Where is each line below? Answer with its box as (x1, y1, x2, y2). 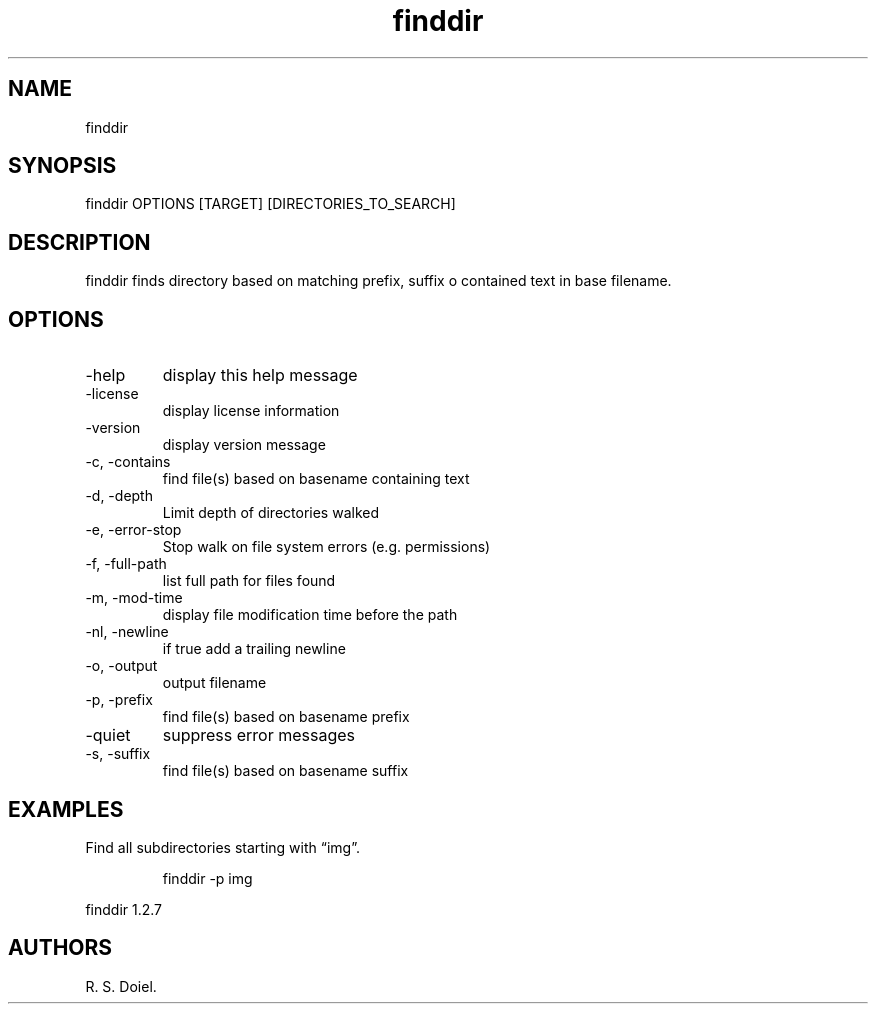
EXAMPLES (8, 796, 124, 822)
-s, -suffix (85, 745, 151, 763)
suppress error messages (162, 725, 356, 746)
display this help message (162, 365, 358, 386)
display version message (162, 436, 326, 454)
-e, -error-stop (85, 521, 182, 539)
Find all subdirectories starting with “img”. (85, 838, 360, 856)
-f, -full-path (85, 555, 167, 573)
